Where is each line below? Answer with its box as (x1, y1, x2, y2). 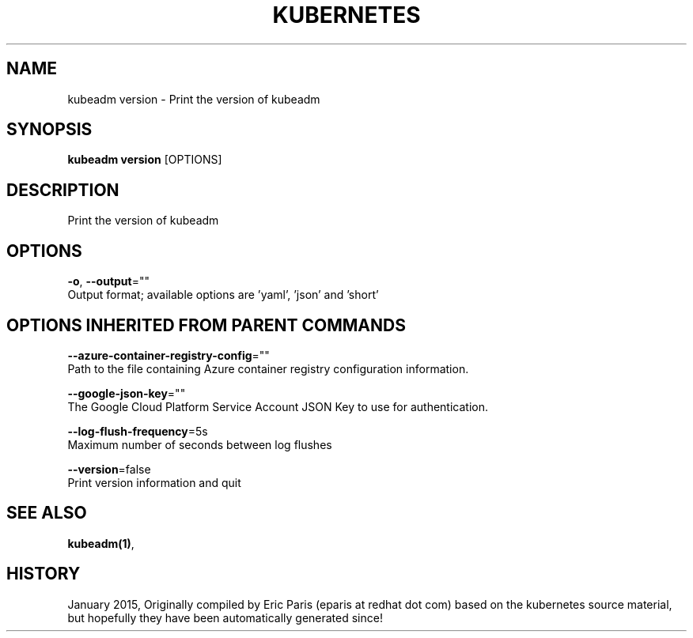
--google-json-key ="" (67, 386, 186, 400)
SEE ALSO (6, 503, 87, 523)
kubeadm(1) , (67, 536, 134, 550)
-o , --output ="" (67, 274, 150, 289)
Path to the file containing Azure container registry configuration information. (67, 361, 469, 376)
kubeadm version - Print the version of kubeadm (67, 92, 320, 106)
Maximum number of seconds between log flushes (67, 437, 332, 451)
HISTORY (6, 564, 81, 584)
